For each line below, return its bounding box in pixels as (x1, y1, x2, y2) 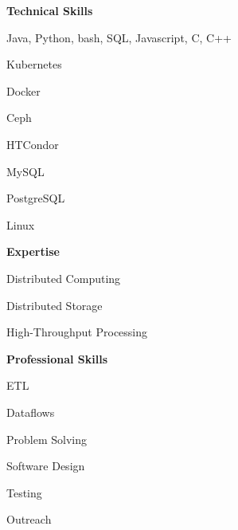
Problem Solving (6, 430, 87, 447)
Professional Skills (6, 350, 108, 367)
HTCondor (6, 135, 59, 152)
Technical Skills (6, 2, 93, 18)
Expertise (6, 243, 60, 260)
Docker (6, 82, 41, 99)
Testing (6, 484, 42, 501)
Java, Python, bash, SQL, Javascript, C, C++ (6, 29, 232, 45)
